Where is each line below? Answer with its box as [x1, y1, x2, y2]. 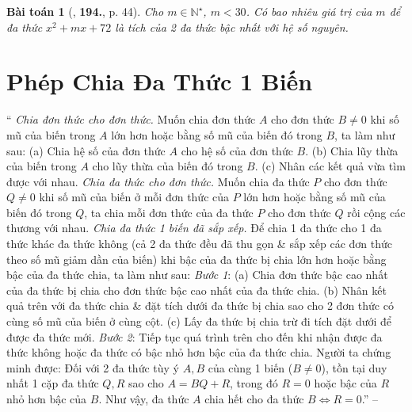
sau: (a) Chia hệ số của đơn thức [6, 142, 166, 158]
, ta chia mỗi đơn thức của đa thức [84, 204, 254, 220]
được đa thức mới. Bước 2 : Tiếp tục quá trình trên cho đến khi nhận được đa [6, 328, 383, 345]
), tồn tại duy [321, 359, 387, 376]
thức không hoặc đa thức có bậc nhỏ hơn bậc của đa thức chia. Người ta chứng [6, 344, 391, 360]
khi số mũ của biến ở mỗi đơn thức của [39, 189, 230, 205]
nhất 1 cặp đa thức [6, 375, 99, 391]
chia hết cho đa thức [204, 391, 304, 406]
